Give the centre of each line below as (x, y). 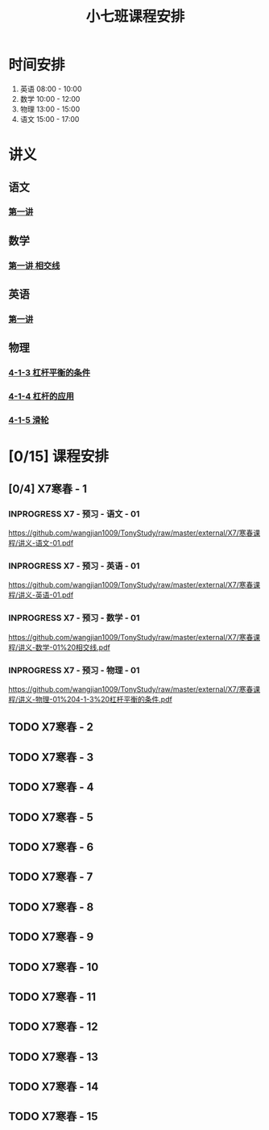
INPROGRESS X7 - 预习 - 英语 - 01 (74, 566)
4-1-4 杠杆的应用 (41, 396)
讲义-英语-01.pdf (46, 595)
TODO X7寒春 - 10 (54, 967)
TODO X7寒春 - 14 (54, 1087)
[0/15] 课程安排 (58, 456)
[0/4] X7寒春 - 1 (48, 489)
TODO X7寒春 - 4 (51, 787)
